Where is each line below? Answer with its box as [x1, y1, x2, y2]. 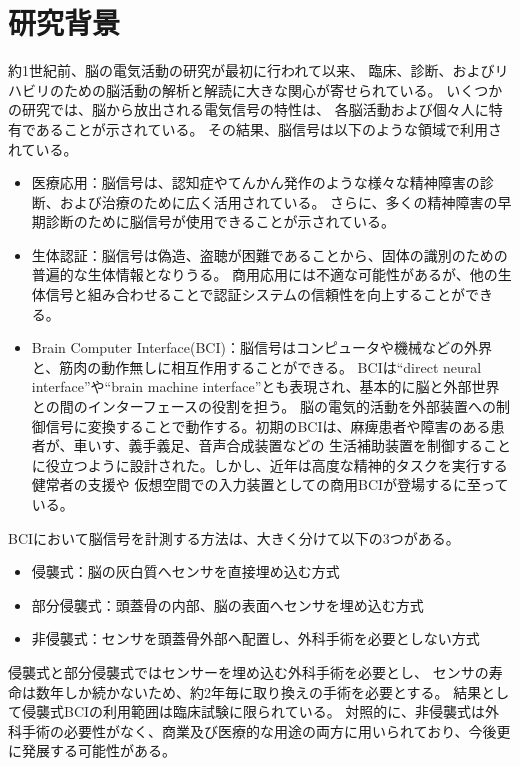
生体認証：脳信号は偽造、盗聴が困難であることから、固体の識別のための [31, 244, 508, 265]
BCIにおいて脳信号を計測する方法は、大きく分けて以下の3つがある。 [8, 527, 460, 548]
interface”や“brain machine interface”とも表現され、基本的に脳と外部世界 [31, 376, 500, 397]
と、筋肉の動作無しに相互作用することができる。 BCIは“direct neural [31, 356, 482, 377]
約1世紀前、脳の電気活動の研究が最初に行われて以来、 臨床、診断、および [8, 60, 495, 81]
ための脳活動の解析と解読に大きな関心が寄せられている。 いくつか [63, 79, 503, 100]
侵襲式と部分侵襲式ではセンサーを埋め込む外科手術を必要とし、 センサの [8, 661, 489, 682]
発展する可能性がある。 [21, 740, 176, 761]
